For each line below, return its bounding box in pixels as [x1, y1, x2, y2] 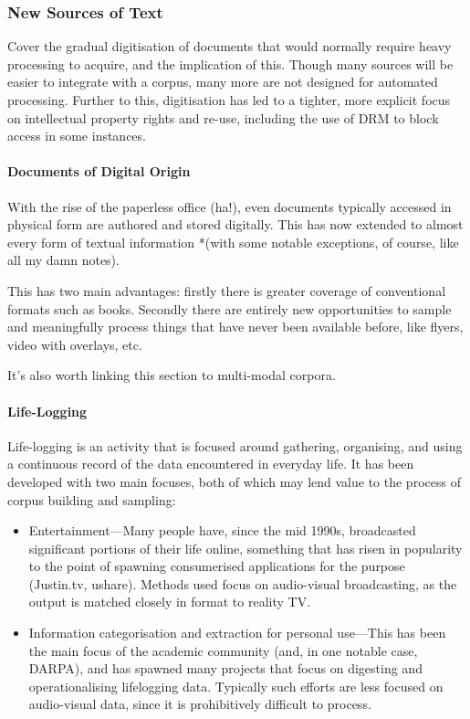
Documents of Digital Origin [7, 162, 191, 181]
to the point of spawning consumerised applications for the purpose [28, 556, 405, 576]
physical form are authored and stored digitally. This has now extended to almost [7, 215, 464, 234]
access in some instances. [7, 126, 146, 145]
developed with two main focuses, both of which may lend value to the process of [7, 471, 461, 491]
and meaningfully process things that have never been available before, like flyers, [7, 317, 464, 336]
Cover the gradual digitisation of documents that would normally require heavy [7, 37, 452, 56]
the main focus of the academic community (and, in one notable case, [28, 640, 418, 660]
